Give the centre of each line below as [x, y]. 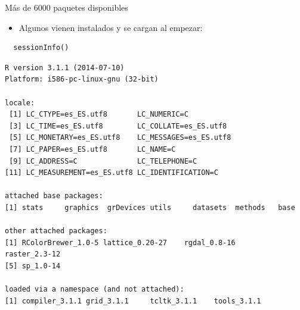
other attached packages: [56, 231]
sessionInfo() [41, 48]
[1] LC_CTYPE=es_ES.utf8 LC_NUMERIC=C [99, 115]
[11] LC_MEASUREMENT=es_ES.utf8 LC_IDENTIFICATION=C [112, 173]
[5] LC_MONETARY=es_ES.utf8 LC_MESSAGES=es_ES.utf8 [120, 138]
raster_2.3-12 [33, 254]
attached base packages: [54, 196]
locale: [20, 103]
